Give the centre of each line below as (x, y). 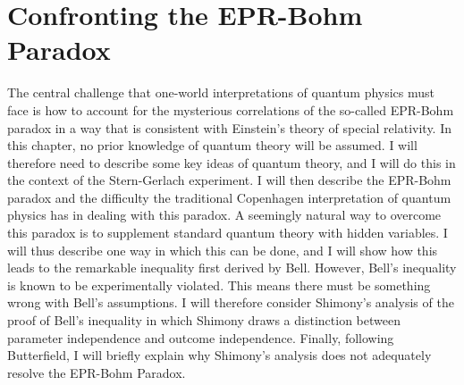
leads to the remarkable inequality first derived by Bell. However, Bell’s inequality (232, 268)
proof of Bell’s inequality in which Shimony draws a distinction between (204, 320)
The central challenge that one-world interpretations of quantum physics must (221, 92)
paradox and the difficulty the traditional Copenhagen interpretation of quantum (229, 197)
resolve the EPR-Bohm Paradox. (97, 372)
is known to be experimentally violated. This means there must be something (219, 285)
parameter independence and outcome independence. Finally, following (201, 337)
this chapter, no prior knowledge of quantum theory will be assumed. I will (212, 145)
